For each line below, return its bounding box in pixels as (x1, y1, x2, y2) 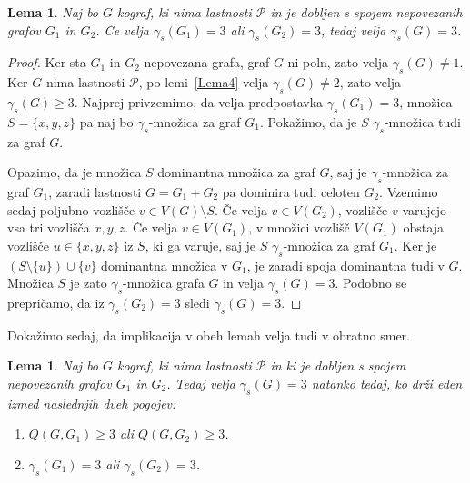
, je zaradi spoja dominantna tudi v (246, 255, 445, 274)
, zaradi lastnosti (48, 182, 142, 201)
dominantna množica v (101, 255, 228, 274)
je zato (69, 273, 107, 292)
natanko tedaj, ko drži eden (311, 373, 463, 392)
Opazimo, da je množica (7, 163, 142, 182)
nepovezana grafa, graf (144, 53, 270, 72)
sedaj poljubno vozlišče (7, 200, 135, 219)
